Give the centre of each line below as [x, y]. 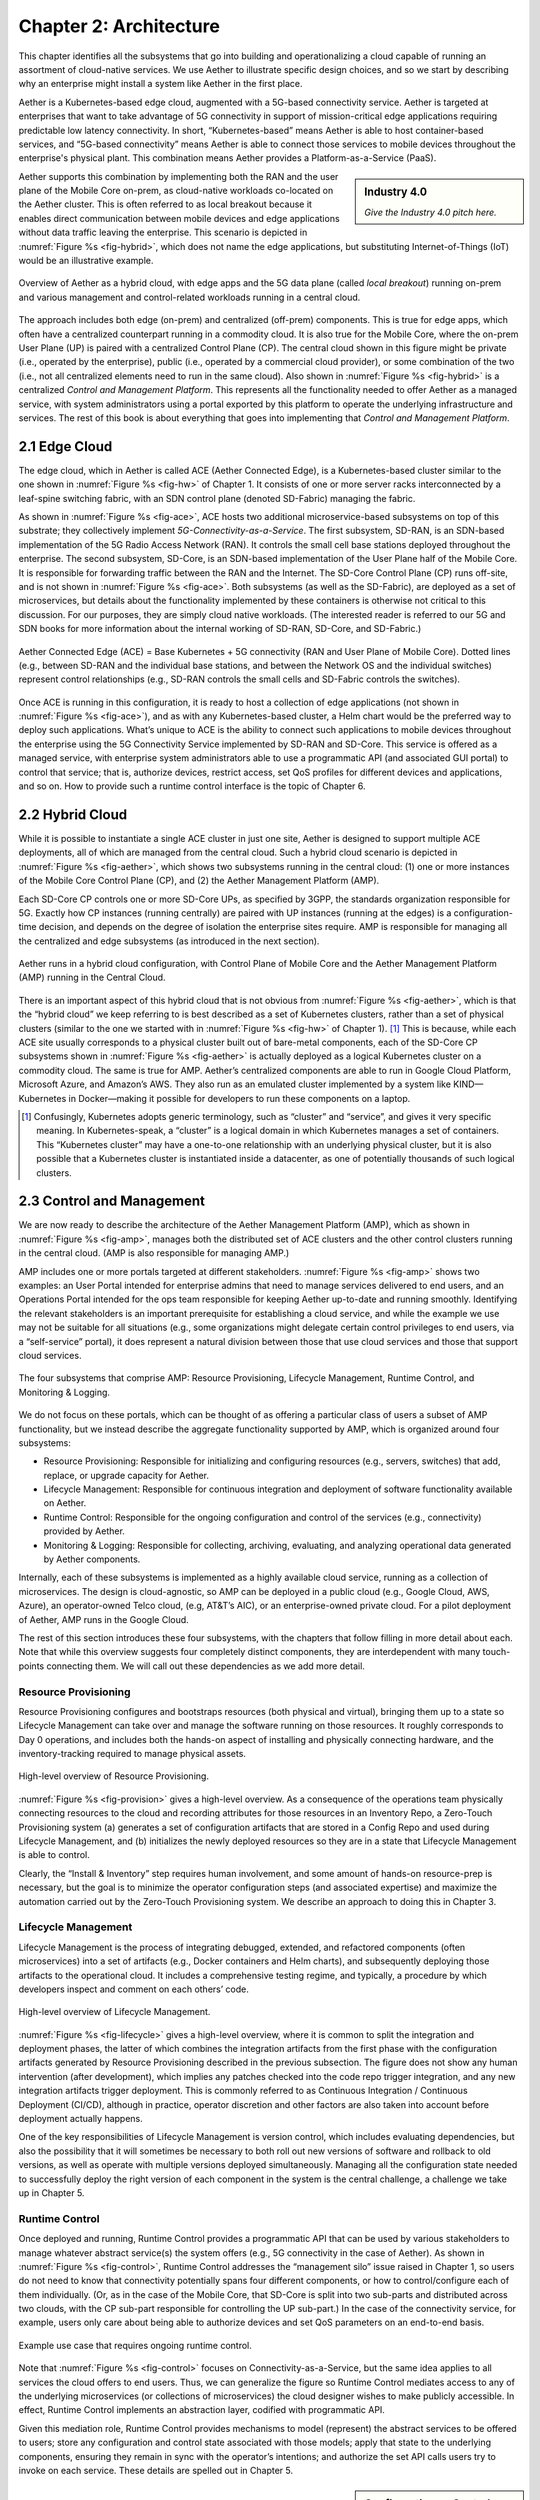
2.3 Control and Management [111, 1201]
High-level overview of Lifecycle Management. [114, 2012]
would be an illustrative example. [86, 261]
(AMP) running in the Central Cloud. [92, 977]
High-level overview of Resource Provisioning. [114, 1776]
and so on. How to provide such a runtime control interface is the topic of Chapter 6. [192, 786]
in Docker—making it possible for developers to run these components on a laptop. [239, 1098]
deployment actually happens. [81, 2119]
